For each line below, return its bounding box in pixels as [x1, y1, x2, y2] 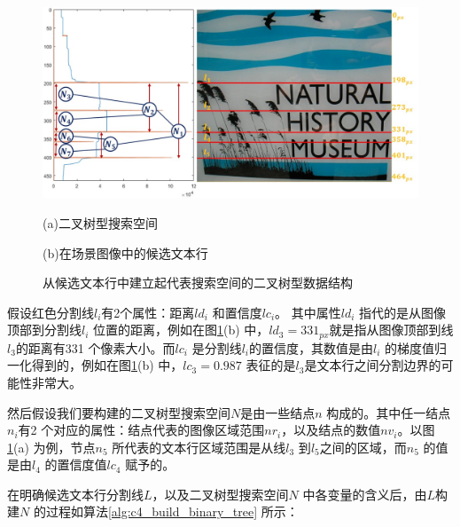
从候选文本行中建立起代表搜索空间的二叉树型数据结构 [43, 273, 353, 292]
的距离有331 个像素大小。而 [15, 338, 175, 357]
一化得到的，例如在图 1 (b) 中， [7, 356, 183, 374]
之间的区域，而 [319, 437, 407, 456]
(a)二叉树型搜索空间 [43, 213, 158, 232]
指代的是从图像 [359, 303, 447, 321]
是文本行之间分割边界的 [304, 356, 441, 374]
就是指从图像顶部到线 [329, 320, 454, 339]
